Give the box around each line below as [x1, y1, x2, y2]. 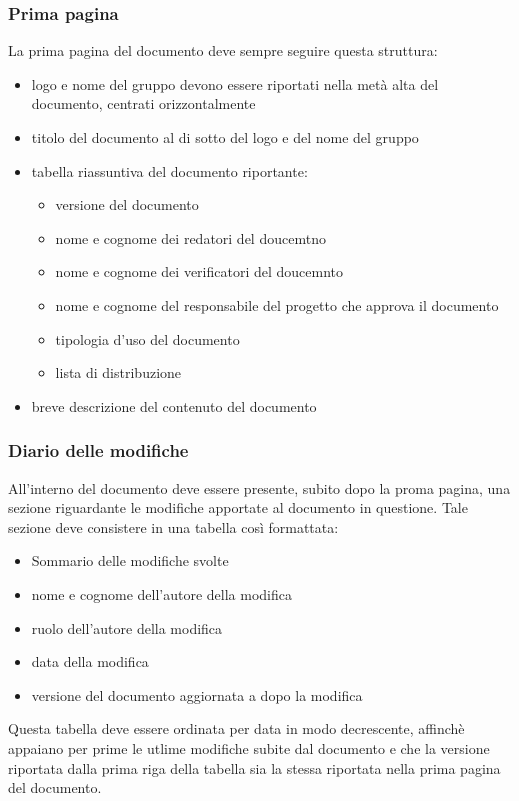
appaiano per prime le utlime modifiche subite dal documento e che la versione [8, 737, 490, 758]
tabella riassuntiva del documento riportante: [31, 160, 308, 181]
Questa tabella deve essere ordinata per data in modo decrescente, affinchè [8, 718, 465, 739]
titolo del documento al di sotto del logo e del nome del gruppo [31, 127, 419, 147]
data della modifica [31, 651, 149, 672]
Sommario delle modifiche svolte [31, 550, 229, 571]
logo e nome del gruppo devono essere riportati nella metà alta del [31, 73, 439, 94]
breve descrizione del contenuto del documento [31, 395, 317, 416]
